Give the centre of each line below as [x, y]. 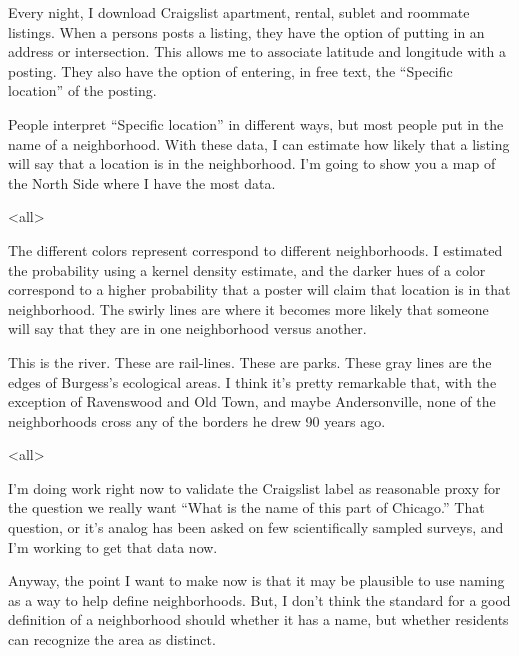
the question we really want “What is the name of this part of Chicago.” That [246, 507]
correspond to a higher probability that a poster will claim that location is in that [259, 289]
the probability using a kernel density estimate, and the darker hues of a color [247, 269]
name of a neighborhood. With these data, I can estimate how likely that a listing [259, 143]
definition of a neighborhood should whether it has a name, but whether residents [258, 619]
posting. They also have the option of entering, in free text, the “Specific [230, 70]
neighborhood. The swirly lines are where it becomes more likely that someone [248, 308]
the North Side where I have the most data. [142, 182]
